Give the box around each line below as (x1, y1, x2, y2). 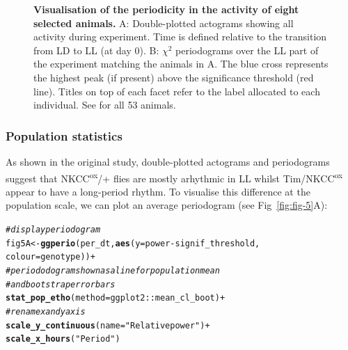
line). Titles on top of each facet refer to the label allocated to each (33, 83, 320, 98)
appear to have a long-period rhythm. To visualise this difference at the (6, 184, 310, 198)
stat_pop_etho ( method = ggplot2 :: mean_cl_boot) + (6, 293, 226, 303)
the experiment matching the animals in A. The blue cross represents (33, 56, 329, 71)
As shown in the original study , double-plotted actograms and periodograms (6, 154, 330, 168)
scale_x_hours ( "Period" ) (6, 334, 120, 344)
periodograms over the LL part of (175, 42, 319, 57)
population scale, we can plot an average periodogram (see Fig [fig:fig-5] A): (6, 198, 328, 212)
